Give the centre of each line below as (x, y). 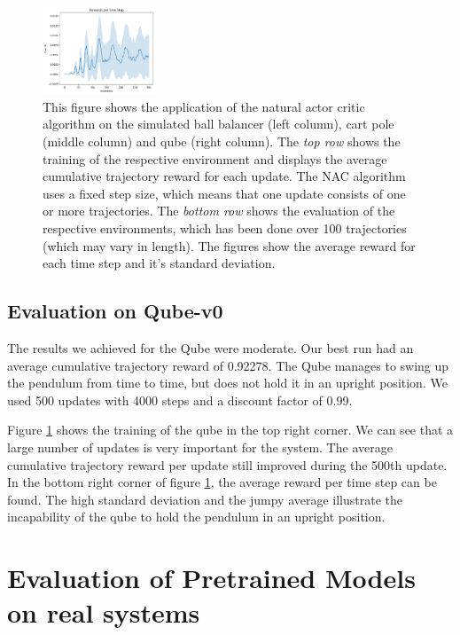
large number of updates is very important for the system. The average (200, 447)
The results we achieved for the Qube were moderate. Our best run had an (211, 348)
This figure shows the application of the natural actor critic (204, 106)
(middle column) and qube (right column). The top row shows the (222, 141)
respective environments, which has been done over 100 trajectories (225, 228)
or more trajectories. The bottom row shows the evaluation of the (219, 211)
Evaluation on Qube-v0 (115, 311)
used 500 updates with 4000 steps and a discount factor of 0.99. (180, 400)
